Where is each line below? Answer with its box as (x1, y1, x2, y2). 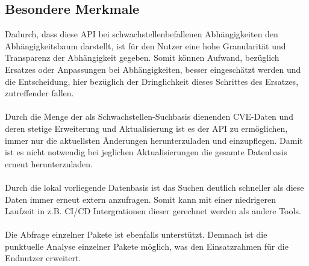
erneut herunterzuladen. (5, 157, 93, 170)
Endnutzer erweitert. (5, 252, 81, 264)
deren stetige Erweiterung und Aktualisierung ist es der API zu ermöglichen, (5, 122, 288, 134)
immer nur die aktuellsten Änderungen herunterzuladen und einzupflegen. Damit (5, 134, 303, 146)
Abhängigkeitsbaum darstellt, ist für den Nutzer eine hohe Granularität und (5, 39, 286, 52)
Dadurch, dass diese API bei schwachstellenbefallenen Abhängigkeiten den (5, 28, 278, 40)
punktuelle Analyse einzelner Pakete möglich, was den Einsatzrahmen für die (5, 240, 289, 252)
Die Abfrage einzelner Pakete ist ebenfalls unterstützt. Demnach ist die (5, 228, 267, 241)
